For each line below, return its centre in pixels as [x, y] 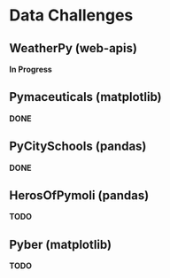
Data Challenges [71, 15]
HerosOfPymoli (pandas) [79, 196]
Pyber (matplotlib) [61, 244]
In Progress [31, 69]
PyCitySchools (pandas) [78, 147]
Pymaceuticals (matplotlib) [85, 97]
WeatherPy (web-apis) [73, 48]
